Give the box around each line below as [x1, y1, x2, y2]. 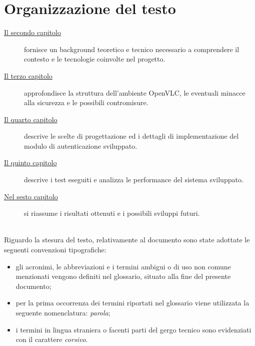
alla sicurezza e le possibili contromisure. [24, 97, 148, 108]
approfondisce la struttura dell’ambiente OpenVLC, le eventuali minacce [24, 87, 245, 98]
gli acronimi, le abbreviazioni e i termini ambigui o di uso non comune [15, 261, 231, 271]
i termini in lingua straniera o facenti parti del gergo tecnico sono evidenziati [15, 324, 251, 334]
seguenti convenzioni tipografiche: [4, 244, 106, 255]
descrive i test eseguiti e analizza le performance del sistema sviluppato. [24, 174, 243, 185]
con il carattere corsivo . [15, 334, 88, 344]
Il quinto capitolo [4, 157, 57, 168]
